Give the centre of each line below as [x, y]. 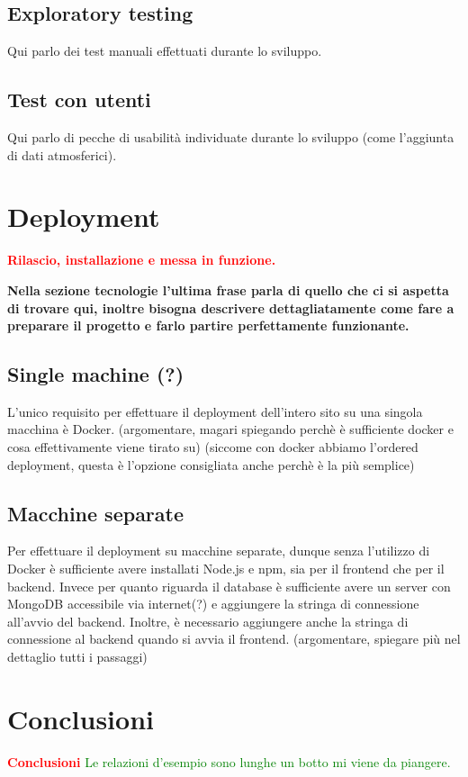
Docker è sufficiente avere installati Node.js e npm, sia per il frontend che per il [226, 569]
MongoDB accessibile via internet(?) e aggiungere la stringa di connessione [213, 604]
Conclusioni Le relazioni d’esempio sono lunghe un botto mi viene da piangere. [229, 761]
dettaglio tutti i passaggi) [77, 657]
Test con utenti [79, 99]
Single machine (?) [96, 374]
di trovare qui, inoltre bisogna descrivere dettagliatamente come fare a [231, 307]
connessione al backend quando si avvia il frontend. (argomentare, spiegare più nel [234, 639]
